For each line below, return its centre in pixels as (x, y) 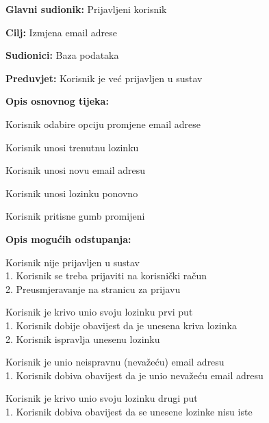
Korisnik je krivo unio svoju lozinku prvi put (99, 312)
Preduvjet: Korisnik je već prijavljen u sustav (104, 78)
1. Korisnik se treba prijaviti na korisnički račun (106, 275)
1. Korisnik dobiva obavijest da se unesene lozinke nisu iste (129, 411)
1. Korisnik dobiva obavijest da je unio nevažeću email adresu (134, 375)
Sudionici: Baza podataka (62, 55)
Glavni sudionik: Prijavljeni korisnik (86, 9)
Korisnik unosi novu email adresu (76, 170)
